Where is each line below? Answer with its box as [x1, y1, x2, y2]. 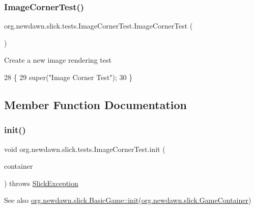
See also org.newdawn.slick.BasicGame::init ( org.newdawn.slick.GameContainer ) [4, 195, 251, 205]
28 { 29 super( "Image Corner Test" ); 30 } [4, 72, 133, 82]
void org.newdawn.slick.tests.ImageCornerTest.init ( [4, 143, 165, 154]
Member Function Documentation [4, 96, 187, 112]
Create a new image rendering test [4, 55, 111, 65]
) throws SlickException [4, 177, 78, 188]
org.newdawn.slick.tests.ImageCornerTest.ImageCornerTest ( [4, 20, 193, 31]
